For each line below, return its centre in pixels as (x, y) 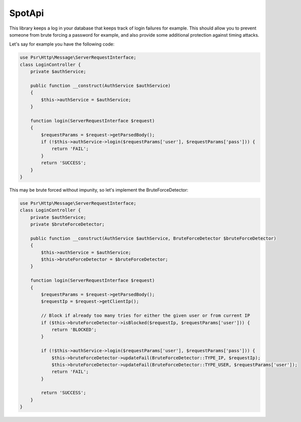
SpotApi (27, 13)
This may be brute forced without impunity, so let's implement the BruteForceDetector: (99, 190)
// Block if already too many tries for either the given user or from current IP (145, 316)
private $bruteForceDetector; (67, 224)
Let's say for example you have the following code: (62, 44)
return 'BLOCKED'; (74, 329)
